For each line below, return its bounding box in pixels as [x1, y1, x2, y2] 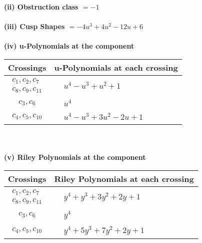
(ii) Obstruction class [4, 2, 78, 12]
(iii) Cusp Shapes [4, 21, 65, 32]
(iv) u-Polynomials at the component [4, 41, 134, 51]
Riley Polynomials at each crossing [54, 172, 194, 184]
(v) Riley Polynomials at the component [4, 152, 146, 162]
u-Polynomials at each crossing [54, 61, 178, 73]
